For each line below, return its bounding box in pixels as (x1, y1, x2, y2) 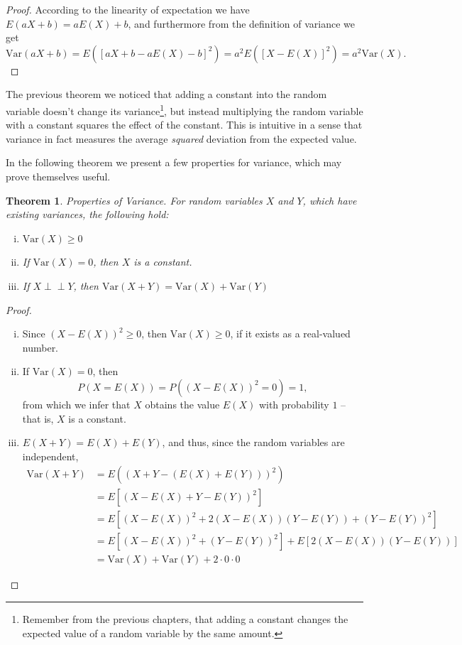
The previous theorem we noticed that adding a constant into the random (6, 87, 327, 102)
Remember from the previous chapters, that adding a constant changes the (22, 612, 348, 627)
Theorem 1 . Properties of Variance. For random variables (6, 193, 263, 207)
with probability (258, 396, 329, 411)
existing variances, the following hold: (6, 207, 169, 222)
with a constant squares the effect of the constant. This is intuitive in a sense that (6, 117, 363, 132)
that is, (22, 411, 54, 426)
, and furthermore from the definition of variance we (128, 16, 356, 31)
